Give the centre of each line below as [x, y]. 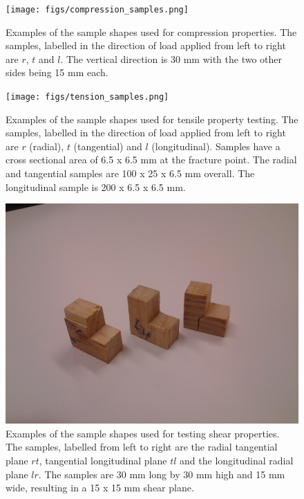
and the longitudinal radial [237, 461]
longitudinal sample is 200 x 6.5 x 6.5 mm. [96, 187]
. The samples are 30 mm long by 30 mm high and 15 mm [162, 474]
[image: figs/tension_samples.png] [87, 97]
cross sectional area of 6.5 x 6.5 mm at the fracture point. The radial [151, 160]
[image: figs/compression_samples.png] [97, 10]
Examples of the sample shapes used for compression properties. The [151, 31]
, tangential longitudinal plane [103, 461]
